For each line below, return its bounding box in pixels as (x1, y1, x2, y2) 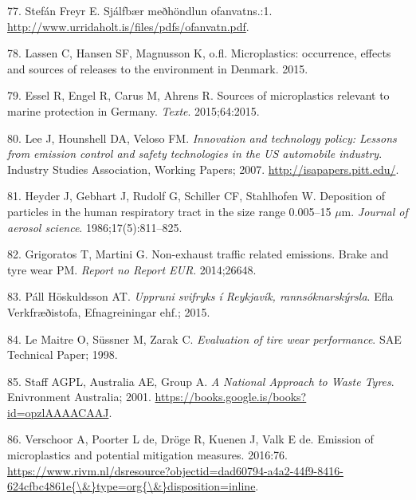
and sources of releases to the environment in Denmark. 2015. (7, 60, 308, 77)
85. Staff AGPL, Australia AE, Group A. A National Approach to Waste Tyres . (7, 372, 394, 389)
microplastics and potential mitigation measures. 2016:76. (7, 447, 288, 463)
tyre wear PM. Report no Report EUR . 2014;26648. (7, 261, 257, 278)
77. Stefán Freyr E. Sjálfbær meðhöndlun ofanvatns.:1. (7, 2, 273, 18)
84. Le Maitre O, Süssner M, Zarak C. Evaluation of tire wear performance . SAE (7, 330, 402, 347)
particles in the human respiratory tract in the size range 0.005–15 (7, 203, 332, 219)
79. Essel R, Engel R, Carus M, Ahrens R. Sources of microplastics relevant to (7, 87, 390, 104)
